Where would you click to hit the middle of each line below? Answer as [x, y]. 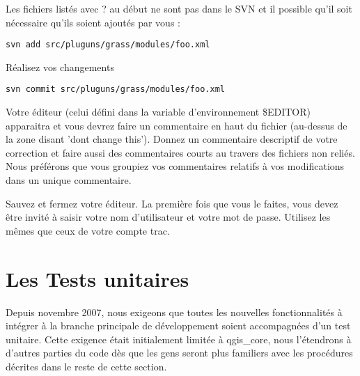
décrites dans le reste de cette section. [86, 366]
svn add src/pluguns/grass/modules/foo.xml [108, 45]
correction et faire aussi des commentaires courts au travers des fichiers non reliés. [180, 152]
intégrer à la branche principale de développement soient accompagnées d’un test [178, 326]
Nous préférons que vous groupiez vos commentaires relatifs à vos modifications [175, 166]
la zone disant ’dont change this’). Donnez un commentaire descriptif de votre [172, 139]
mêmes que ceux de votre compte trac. [88, 230]
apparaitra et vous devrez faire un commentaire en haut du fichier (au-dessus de [177, 125]
